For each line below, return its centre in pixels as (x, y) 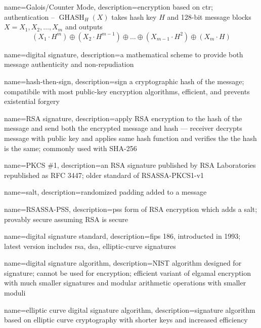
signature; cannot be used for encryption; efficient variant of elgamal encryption (128, 272)
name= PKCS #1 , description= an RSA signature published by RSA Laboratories (130, 165)
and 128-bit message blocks (209, 16)
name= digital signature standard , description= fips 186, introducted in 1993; (122, 236)
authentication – (29, 16)
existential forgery (32, 101)
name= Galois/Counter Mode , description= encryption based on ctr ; (108, 7)
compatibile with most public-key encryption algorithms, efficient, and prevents (127, 91)
